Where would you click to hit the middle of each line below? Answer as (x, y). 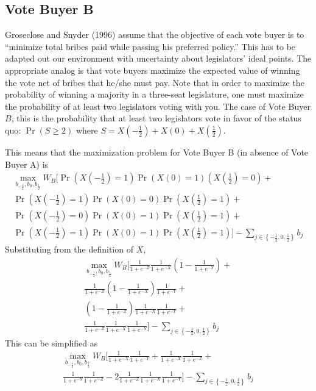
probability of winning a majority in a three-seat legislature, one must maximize (154, 94)
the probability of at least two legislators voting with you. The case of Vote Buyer (158, 106)
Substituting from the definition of (69, 249)
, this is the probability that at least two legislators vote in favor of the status (156, 118)
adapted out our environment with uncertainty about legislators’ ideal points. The (158, 58)
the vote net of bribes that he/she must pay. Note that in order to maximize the (155, 82)
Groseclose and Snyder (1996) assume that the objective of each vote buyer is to (155, 34)
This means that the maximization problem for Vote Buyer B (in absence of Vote (157, 152)
